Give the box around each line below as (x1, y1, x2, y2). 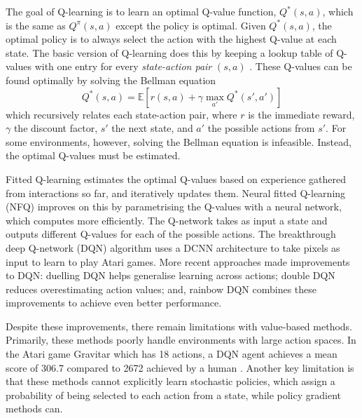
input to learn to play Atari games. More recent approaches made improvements (6, 254, 350, 269)
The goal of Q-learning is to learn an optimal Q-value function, (6, 4, 277, 18)
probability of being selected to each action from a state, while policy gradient (6, 387, 341, 402)
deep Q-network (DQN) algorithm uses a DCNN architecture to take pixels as (6, 240, 340, 255)
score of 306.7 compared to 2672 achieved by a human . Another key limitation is (6, 360, 354, 375)
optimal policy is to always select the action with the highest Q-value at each (6, 32, 337, 46)
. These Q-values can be (249, 59, 352, 74)
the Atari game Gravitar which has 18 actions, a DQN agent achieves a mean (6, 346, 337, 361)
